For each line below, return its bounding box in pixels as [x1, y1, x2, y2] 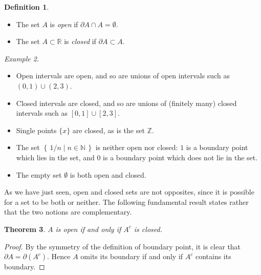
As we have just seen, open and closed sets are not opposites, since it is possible [4, 186, 254, 197]
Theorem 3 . [4, 223, 46, 234]
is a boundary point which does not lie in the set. [103, 152, 258, 162]
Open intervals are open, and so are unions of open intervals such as [16, 70, 230, 81]
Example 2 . [4, 53, 39, 64]
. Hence [47, 251, 71, 262]
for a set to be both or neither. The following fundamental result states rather [4, 196, 249, 207]
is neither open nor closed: [95, 142, 178, 153]
